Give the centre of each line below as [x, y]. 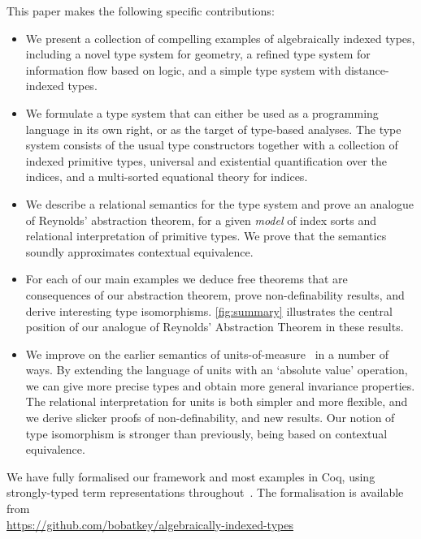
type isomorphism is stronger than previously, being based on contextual [206, 433]
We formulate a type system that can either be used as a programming [202, 112]
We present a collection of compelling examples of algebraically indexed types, [220, 38]
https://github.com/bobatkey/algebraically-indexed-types [150, 524]
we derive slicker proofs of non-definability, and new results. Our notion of [210, 418]
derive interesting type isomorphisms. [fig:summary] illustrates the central [209, 310]
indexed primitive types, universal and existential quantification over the [206, 160]
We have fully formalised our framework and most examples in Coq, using [191, 476]
